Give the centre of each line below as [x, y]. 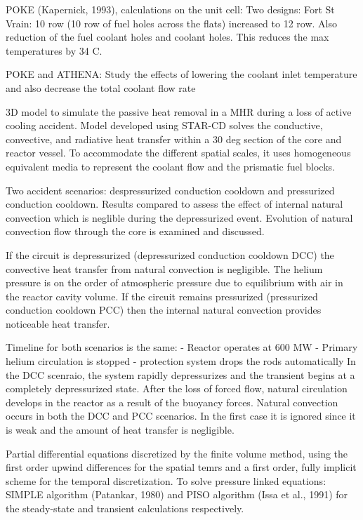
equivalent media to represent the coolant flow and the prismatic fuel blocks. [170, 166]
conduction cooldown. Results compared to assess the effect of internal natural [174, 204]
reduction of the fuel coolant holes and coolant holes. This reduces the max [167, 37]
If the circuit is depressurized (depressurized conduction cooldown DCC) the [170, 254]
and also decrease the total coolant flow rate [101, 87]
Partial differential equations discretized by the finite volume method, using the [177, 453]
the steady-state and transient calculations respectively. [125, 508]
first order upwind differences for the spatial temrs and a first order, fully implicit [181, 467]
